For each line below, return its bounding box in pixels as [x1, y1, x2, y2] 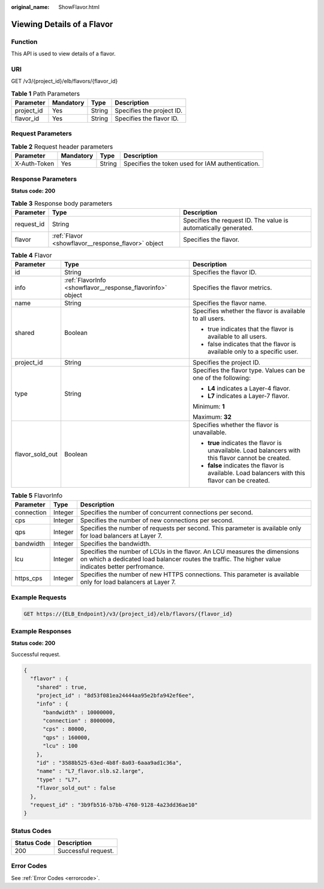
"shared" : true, [36, 683, 88, 691]
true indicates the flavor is [207, 439, 282, 448]
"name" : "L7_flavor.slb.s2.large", [36, 767, 144, 775]
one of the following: [192, 374, 251, 382]
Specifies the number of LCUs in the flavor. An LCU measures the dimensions [80, 547, 299, 556]
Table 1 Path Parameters [11, 89, 80, 97]
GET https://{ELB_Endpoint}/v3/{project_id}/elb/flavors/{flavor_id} [23, 611, 233, 617]
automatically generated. [183, 223, 254, 232]
